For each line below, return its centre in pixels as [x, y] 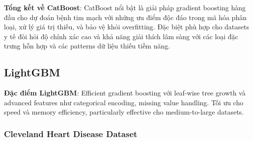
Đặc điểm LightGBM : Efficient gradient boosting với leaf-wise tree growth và [125, 93]
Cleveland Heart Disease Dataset [71, 133]
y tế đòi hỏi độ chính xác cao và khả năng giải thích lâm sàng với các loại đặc [121, 36]
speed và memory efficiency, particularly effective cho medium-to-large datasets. [124, 112]
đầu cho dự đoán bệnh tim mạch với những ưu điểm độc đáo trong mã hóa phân [125, 17]
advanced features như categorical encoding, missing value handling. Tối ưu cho [124, 102]
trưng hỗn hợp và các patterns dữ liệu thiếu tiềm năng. [87, 46]
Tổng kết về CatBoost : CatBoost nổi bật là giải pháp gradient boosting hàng [125, 7]
